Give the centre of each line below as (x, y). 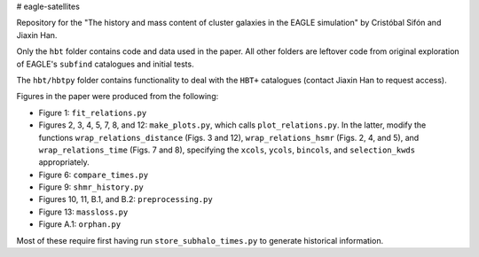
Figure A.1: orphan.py (80, 224)
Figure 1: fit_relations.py (93, 113)
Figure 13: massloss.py (83, 212)
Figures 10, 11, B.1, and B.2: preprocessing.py (126, 199)
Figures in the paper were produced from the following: (118, 97)
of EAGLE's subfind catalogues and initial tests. (105, 64)
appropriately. (64, 162)
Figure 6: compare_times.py (94, 175)
